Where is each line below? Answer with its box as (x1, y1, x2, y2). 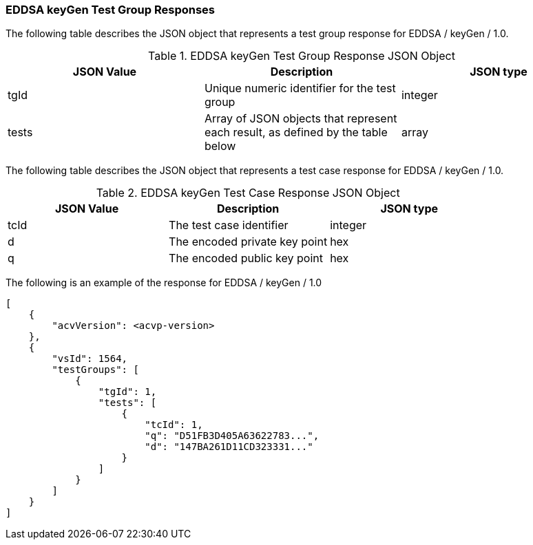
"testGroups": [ (52, 364, 139, 376)
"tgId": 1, (98, 386, 157, 398)
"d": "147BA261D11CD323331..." (145, 441, 313, 453)
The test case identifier (169, 218, 289, 233)
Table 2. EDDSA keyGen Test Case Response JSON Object (96, 186, 400, 200)
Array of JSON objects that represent (204, 111, 397, 126)
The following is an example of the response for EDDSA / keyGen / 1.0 (6, 277, 322, 289)
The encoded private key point (169, 235, 328, 249)
